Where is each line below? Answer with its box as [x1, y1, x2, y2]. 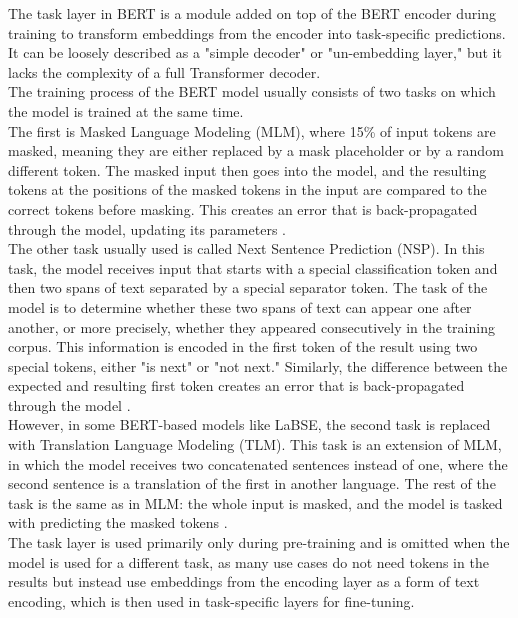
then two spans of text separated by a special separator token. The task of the [8, 277, 488, 298]
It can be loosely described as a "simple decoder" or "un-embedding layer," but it [8, 42, 502, 63]
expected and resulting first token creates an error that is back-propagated [8, 375, 465, 396]
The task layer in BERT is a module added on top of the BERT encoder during [8, 3, 496, 23]
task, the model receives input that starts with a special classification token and [8, 257, 498, 278]
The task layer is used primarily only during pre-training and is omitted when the [8, 532, 510, 553]
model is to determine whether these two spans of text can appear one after [8, 296, 472, 317]
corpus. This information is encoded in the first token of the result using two [8, 336, 478, 357]
